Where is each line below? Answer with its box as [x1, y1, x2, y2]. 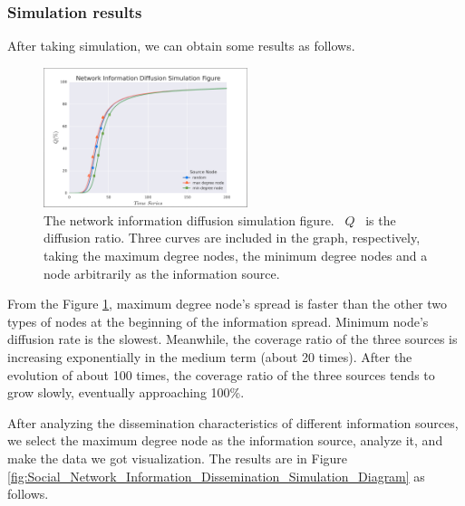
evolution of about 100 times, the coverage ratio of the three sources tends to [7, 365, 435, 384]
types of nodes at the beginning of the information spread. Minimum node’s [7, 311, 429, 330]
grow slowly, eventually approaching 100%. [7, 383, 245, 402]
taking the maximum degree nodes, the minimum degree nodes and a [44, 246, 428, 265]
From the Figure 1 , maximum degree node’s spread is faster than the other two [7, 294, 448, 313]
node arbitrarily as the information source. [44, 263, 280, 282]
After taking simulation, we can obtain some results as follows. [7, 36, 355, 55]
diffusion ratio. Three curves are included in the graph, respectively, [44, 228, 421, 247]
